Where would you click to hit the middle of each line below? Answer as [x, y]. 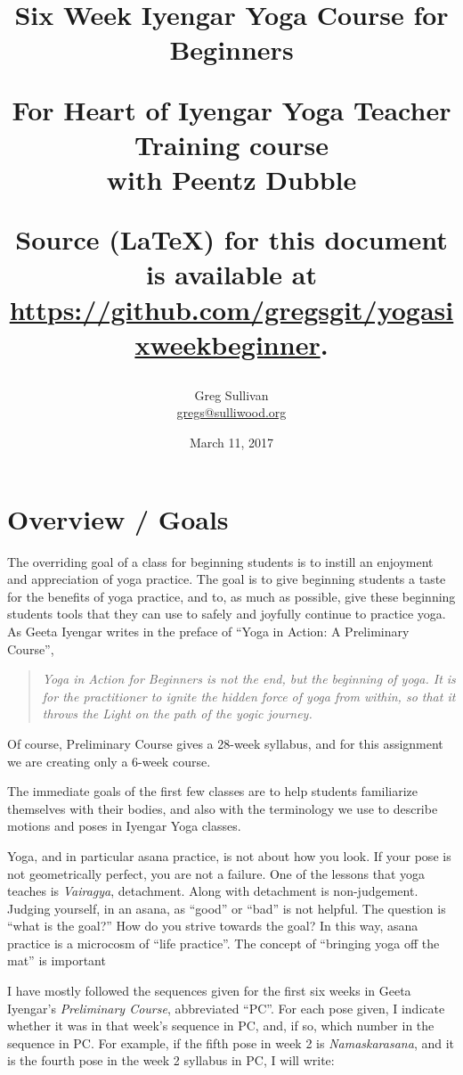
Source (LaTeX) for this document [231, 239]
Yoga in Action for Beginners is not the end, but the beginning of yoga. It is [249, 679]
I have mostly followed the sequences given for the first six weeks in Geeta [209, 991]
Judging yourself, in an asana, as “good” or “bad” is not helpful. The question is [227, 908]
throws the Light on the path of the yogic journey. [177, 714]
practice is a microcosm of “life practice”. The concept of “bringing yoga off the [223, 943]
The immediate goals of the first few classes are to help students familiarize [213, 791]
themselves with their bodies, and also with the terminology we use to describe [223, 808]
